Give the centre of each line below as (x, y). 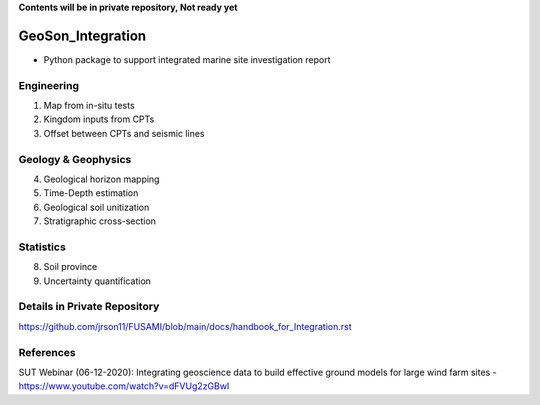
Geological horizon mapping (101, 179)
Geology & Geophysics (75, 159)
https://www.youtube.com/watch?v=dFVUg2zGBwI (124, 386)
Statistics (42, 247)
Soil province (70, 267)
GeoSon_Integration (82, 35)
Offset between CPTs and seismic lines (124, 133)
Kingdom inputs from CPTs (99, 119)
